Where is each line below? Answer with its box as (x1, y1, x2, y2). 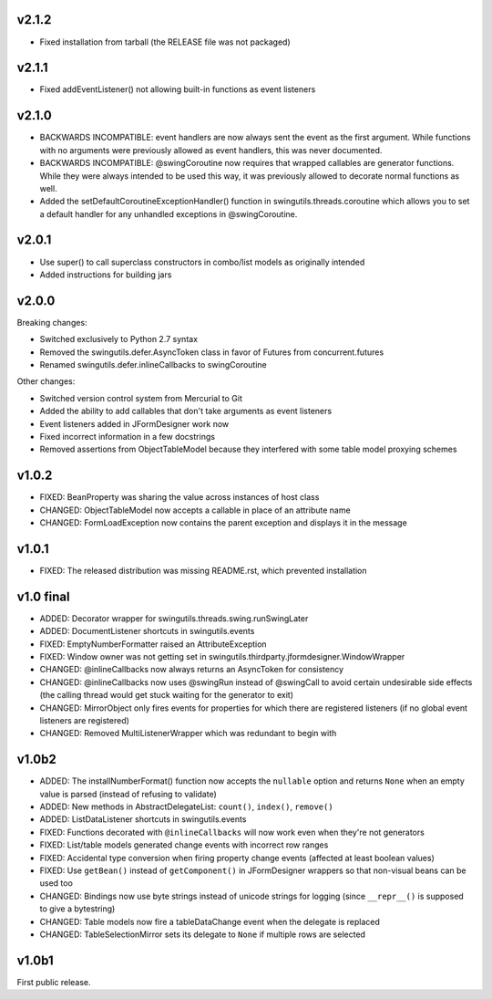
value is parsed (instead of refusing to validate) (39, 788, 218, 799)
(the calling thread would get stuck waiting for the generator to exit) (39, 690, 294, 701)
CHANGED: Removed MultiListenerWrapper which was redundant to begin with (39, 728, 337, 739)
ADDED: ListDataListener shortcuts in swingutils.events (39, 814, 247, 825)
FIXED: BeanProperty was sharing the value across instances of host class (39, 492, 320, 503)
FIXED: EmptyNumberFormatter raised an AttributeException (39, 639, 268, 650)
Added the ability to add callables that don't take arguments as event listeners (39, 406, 333, 417)
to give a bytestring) (39, 903, 116, 914)
